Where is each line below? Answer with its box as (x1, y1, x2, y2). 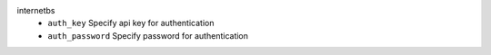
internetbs (16, 5, 55, 15)
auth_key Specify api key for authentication (47, 18, 215, 29)
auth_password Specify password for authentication (47, 30, 249, 41)
